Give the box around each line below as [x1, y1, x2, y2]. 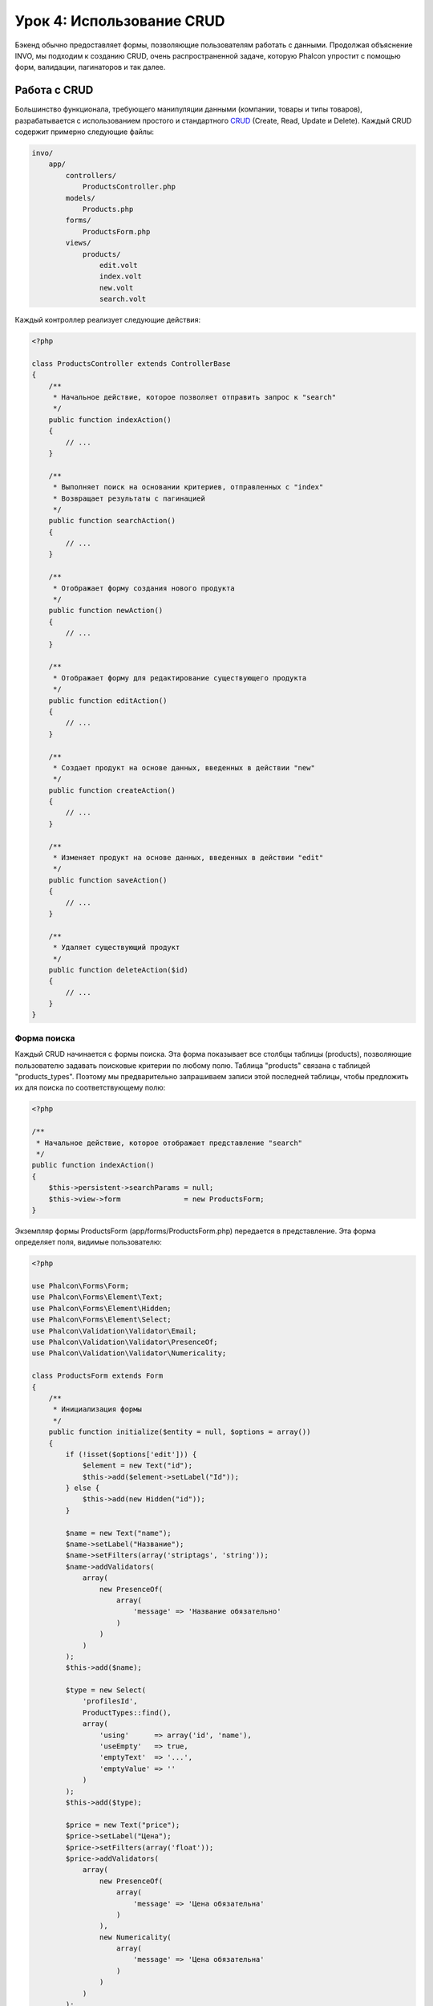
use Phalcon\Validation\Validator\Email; [31, 1326, 197, 1335]
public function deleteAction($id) [48, 965, 188, 974]
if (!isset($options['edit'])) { [65, 1449, 197, 1459]
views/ [65, 238, 91, 248]
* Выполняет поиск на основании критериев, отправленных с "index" [52, 482, 324, 492]
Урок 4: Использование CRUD [14, 12, 225, 30]
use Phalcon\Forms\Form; [31, 1281, 130, 1291]
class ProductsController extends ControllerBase [31, 359, 231, 368]
